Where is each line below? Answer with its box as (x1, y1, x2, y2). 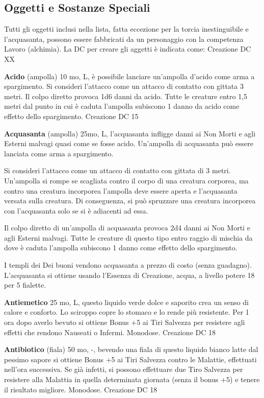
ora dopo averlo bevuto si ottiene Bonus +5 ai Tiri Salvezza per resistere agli (4, 317, 245, 327)
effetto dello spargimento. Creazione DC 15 (4, 110, 139, 121)
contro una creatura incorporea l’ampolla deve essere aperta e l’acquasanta (4, 185, 237, 196)
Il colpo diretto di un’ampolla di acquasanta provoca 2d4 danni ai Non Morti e (4, 222, 250, 233)
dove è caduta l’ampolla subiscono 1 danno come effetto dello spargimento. (4, 242, 237, 253)
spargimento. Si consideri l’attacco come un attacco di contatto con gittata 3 (4, 81, 244, 91)
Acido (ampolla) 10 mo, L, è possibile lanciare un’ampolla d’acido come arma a (4, 71, 255, 81)
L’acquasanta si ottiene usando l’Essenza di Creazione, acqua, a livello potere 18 (4, 269, 255, 280)
